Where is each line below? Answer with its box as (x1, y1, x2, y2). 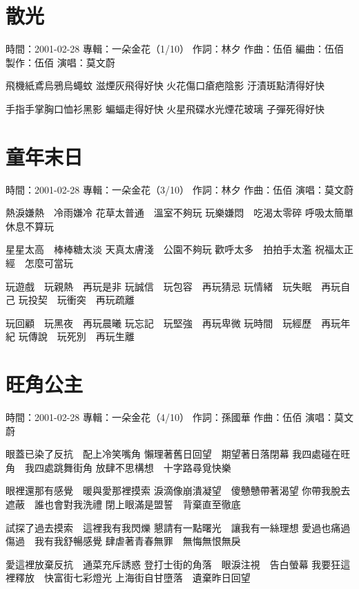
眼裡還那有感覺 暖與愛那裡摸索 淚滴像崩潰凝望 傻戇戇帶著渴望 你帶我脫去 (6, 483, 351, 498)
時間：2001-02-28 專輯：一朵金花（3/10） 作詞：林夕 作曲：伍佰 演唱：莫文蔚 (6, 182, 353, 196)
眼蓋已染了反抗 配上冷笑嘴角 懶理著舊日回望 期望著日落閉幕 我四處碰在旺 (6, 447, 351, 461)
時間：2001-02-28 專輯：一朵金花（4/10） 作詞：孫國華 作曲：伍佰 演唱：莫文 (6, 410, 353, 424)
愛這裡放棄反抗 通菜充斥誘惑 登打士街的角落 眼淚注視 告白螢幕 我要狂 (6, 557, 341, 571)
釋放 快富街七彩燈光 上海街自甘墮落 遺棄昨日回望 (14, 570, 251, 585)
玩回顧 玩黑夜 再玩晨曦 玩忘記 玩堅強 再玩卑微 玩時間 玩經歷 (6, 315, 312, 330)
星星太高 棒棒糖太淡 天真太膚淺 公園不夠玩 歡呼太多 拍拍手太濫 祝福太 (6, 242, 344, 256)
